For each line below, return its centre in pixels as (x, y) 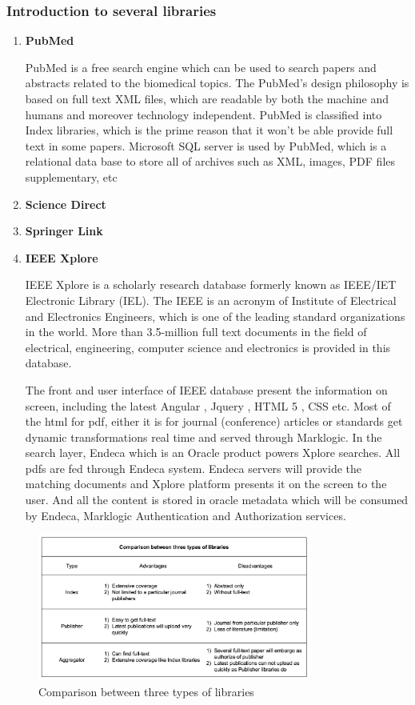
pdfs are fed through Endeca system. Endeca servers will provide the (193, 468)
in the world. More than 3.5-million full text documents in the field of (196, 332)
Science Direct (66, 204)
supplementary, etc (71, 176)
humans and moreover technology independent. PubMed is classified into (204, 114)
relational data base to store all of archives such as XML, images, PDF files (210, 161)
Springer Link (64, 231)
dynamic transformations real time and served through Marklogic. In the (204, 437)
